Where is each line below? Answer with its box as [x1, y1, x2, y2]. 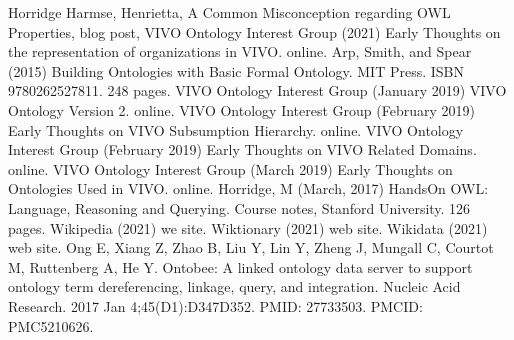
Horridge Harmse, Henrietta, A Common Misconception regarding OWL [8, 2, 451, 22]
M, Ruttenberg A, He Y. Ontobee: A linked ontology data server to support [8, 256, 473, 277]
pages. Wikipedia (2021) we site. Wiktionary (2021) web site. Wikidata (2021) [8, 217, 488, 238]
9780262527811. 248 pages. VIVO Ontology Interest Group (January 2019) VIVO [8, 80, 507, 101]
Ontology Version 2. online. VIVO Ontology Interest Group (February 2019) [8, 99, 475, 120]
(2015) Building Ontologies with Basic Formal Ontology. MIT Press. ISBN [8, 60, 464, 81]
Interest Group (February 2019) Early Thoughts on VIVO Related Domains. [8, 139, 477, 160]
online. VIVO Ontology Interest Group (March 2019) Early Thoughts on [8, 158, 453, 179]
